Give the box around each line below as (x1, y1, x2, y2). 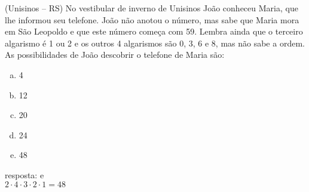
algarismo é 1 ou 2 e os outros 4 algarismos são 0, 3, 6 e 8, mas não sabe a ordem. (5, 36, 305, 49)
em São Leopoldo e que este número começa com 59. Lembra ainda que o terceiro (5, 25, 303, 38)
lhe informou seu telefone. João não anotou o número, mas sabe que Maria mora (5, 13, 299, 26)
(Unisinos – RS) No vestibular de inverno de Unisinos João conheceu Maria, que (5, 2, 298, 14)
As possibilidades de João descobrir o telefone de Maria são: (5, 48, 225, 61)
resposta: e (5, 168, 44, 181)
